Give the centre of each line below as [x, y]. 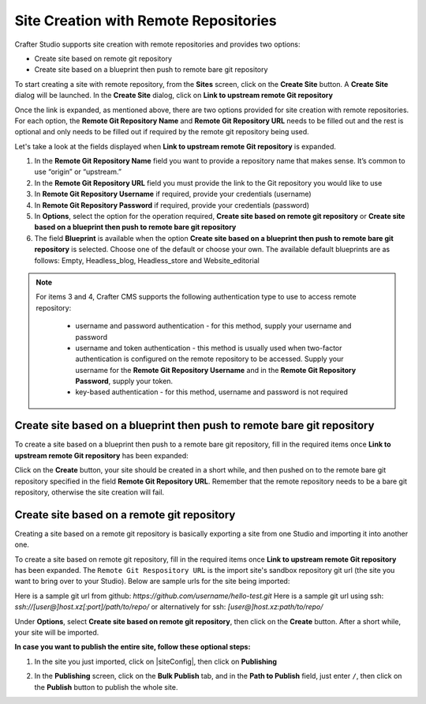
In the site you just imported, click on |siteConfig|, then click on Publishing [156, 661]
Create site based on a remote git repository [125, 515]
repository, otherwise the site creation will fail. [90, 492]
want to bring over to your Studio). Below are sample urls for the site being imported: [152, 582]
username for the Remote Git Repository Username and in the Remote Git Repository [216, 370]
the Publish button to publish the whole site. [106, 687]
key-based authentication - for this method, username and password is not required [212, 392]
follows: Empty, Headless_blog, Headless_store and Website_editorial [147, 260]
